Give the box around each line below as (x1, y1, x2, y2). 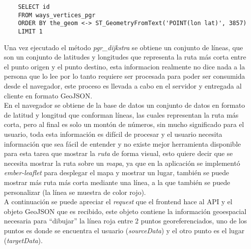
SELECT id (18, 3, 50, 10)
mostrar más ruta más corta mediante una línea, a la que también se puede (4, 177, 230, 187)
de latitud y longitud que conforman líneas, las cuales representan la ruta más (4, 109, 239, 120)
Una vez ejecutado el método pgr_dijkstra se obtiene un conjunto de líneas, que (4, 42, 243, 52)
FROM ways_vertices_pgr (18, 11, 96, 19)
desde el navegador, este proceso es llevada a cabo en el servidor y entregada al (4, 81, 242, 91)
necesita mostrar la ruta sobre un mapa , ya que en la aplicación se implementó (4, 157, 240, 168)
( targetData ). (4, 235, 43, 245)
